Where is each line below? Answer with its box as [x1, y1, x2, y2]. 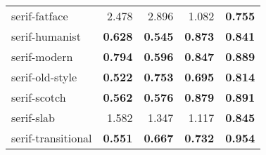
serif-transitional [11, 130, 92, 146]
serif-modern [11, 48, 73, 65]
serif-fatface [11, 8, 68, 24]
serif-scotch [11, 89, 66, 105]
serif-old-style [11, 69, 77, 85]
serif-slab [11, 109, 56, 126]
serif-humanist [11, 28, 81, 44]
